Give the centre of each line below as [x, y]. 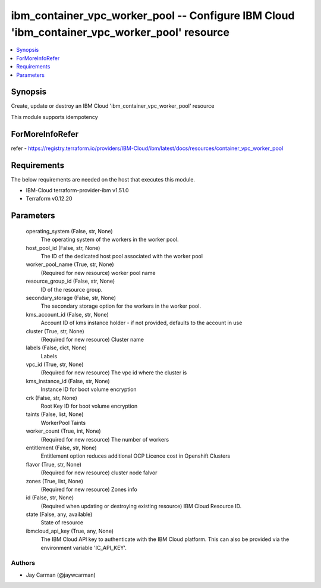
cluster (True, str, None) [55, 331]
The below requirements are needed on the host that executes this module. [103, 179]
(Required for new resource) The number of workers [105, 439]
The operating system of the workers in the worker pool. [110, 240]
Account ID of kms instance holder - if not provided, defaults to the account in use [141, 323]
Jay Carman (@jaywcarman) [61, 575]
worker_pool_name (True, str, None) [70, 264]
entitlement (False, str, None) [62, 448]
